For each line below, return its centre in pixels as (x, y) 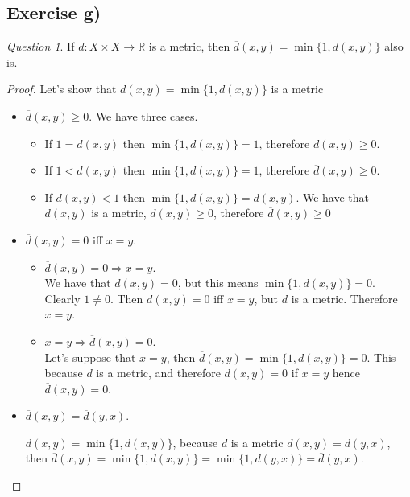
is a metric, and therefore (158, 373)
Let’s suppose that (90, 357)
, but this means (218, 283)
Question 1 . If (41, 46)
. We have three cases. (143, 115)
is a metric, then (189, 46)
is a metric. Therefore (344, 298)
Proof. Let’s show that (62, 89)
